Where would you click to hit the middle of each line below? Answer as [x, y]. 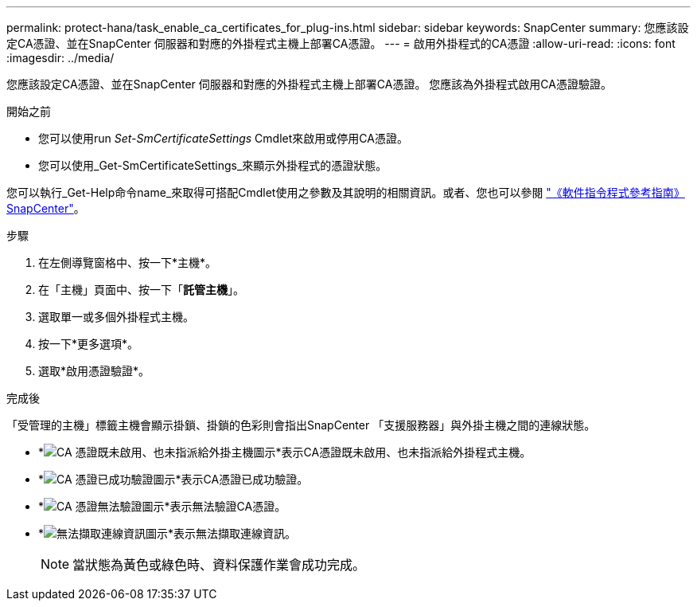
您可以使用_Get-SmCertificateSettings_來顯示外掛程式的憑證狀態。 [213, 165]
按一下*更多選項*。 [89, 344]
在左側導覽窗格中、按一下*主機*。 [128, 262]
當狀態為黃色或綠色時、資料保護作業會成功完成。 [219, 565]
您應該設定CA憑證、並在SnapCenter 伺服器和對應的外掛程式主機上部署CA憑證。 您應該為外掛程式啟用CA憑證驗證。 [309, 84]
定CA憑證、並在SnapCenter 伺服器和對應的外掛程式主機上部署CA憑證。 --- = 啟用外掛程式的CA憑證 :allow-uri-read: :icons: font [341, 43]
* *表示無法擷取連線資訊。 [167, 533]
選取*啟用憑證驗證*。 [94, 371]
